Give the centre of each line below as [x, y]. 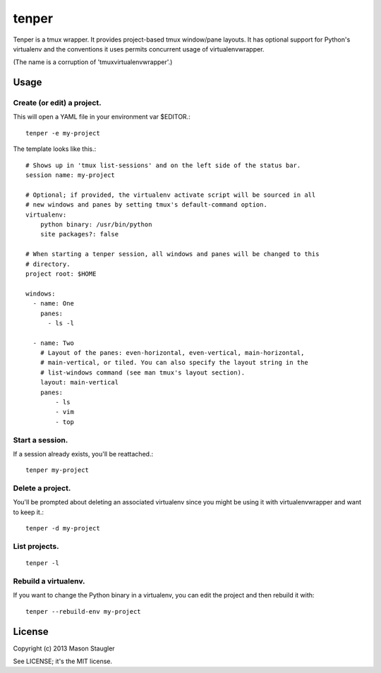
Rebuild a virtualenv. [49, 581]
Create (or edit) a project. [57, 103]
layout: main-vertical [79, 382]
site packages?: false [79, 234]
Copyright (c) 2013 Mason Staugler [64, 648]
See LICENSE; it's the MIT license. [63, 661]
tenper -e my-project [63, 133]
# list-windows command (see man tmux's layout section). [143, 372]
